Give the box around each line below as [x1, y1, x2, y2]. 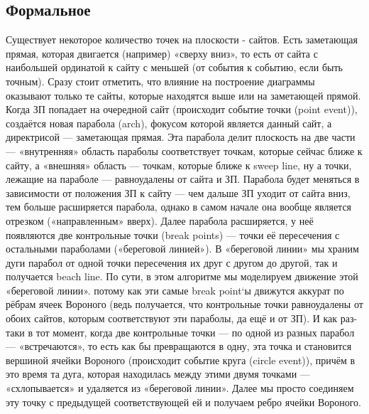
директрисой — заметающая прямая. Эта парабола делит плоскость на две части [6, 129, 356, 144]
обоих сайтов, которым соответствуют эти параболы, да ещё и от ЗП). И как [6, 311, 338, 326]
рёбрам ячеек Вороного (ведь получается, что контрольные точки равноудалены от [6, 297, 363, 312]
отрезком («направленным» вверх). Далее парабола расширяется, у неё [6, 213, 314, 228]
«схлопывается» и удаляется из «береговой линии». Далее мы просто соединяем [6, 381, 354, 396]
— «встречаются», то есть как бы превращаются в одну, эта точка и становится [6, 339, 352, 354]
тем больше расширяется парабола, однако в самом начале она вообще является [6, 199, 352, 214]
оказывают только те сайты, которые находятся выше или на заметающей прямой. [6, 87, 361, 102]
